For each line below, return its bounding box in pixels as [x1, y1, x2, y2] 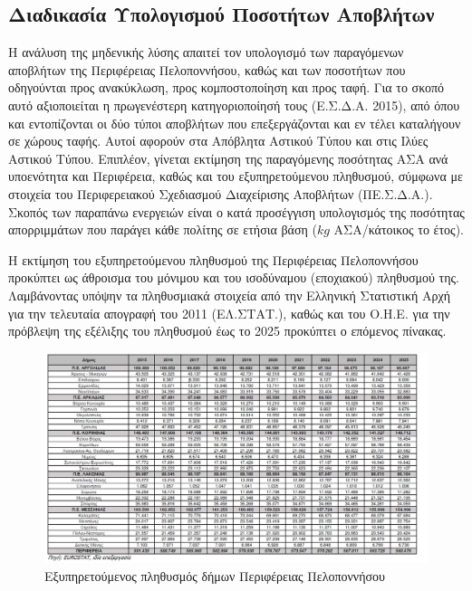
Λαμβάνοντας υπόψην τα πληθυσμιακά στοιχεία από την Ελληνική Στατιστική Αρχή [8, 285, 451, 304]
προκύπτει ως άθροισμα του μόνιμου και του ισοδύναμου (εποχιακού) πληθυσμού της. [8, 268, 459, 287]
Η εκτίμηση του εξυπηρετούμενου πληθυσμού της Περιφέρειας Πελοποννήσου [8, 250, 419, 269]
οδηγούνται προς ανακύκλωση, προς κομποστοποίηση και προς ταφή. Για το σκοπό [8, 78, 444, 97]
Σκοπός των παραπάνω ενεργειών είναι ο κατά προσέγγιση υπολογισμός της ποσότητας [8, 202, 465, 221]
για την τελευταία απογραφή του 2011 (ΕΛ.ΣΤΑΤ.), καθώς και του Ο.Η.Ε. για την [8, 303, 450, 322]
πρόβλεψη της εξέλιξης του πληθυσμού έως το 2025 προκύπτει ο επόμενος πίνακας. [8, 321, 447, 340]
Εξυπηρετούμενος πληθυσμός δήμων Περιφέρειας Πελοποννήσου [44, 566, 385, 585]
